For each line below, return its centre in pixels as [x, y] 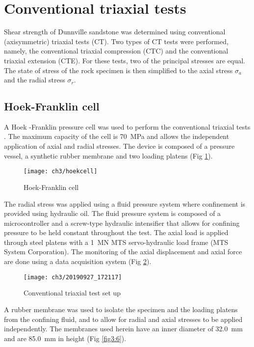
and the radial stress [35, 80]
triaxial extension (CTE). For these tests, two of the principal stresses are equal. [125, 60]
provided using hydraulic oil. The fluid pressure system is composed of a [113, 213]
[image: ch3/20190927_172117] [73, 277]
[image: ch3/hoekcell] [61, 172]
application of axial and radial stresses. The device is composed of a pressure [119, 146]
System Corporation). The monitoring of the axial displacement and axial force [123, 252]
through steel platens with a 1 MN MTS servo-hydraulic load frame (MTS [116, 242]
